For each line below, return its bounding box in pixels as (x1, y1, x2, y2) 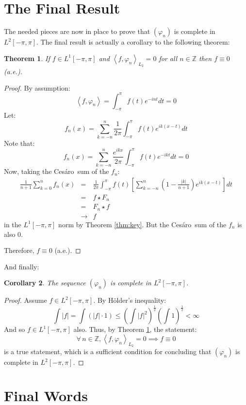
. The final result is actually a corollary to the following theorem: (36, 37, 230, 47)
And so (4, 324, 25, 334)
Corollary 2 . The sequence (4, 278, 86, 288)
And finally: (4, 261, 39, 271)
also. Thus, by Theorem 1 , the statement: (73, 324, 197, 334)
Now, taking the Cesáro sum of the (4, 166, 109, 176)
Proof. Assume (4, 295, 47, 305)
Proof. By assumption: (4, 82, 70, 93)
